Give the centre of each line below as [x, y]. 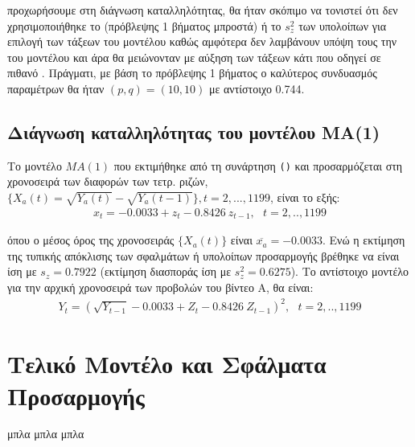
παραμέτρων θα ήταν [56, 88]
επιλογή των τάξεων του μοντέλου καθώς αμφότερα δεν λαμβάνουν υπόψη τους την [202, 41]
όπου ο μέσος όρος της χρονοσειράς [91, 240]
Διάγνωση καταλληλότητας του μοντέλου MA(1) [194, 131]
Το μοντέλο [35, 165]
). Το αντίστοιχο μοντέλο [350, 271]
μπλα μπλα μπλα [46, 434]
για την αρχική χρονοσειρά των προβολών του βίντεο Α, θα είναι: [160, 287]
